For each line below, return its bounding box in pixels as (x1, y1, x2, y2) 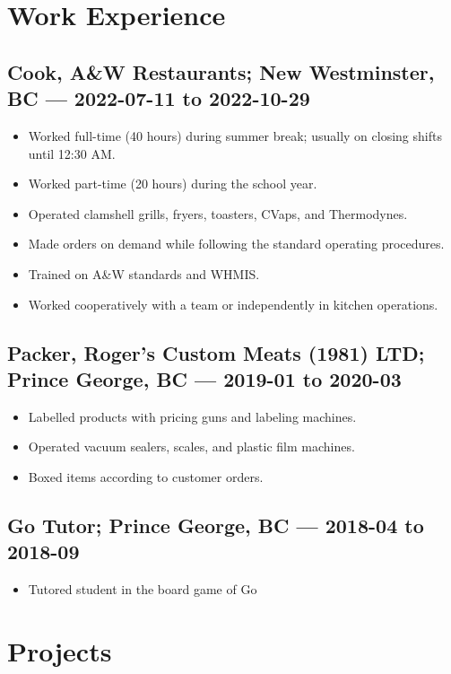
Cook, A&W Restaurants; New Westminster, (7, 57, 435, 85)
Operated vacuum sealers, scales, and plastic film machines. (28, 437, 355, 456)
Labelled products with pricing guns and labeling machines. (28, 407, 357, 425)
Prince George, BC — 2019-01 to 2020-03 (7, 364, 402, 392)
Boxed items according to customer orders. (28, 467, 264, 486)
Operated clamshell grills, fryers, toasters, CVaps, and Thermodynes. (28, 204, 408, 223)
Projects (7, 632, 112, 669)
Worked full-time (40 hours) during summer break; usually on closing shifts (28, 126, 442, 144)
